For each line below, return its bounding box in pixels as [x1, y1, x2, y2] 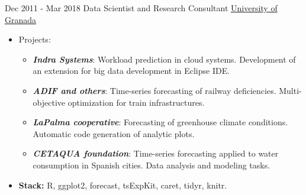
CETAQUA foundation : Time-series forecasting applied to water [33, 147, 279, 160]
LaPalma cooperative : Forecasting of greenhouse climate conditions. [33, 116, 288, 128]
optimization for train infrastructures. [67, 96, 205, 108]
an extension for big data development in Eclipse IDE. [33, 64, 230, 77]
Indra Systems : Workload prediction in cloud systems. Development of [33, 53, 296, 65]
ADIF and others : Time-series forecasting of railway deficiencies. [33, 84, 276, 96]
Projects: [18, 33, 51, 45]
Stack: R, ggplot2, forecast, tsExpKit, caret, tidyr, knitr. [18, 178, 227, 191]
